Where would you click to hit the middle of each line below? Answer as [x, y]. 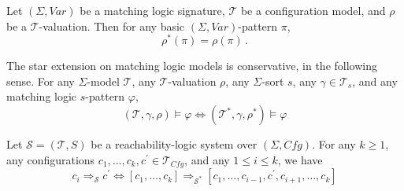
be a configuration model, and [313, 10]
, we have [300, 159]
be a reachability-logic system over [174, 144]
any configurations [51, 159]
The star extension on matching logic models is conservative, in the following [192, 66]
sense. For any [41, 81]
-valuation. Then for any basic [112, 26]
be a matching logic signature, [152, 10]
